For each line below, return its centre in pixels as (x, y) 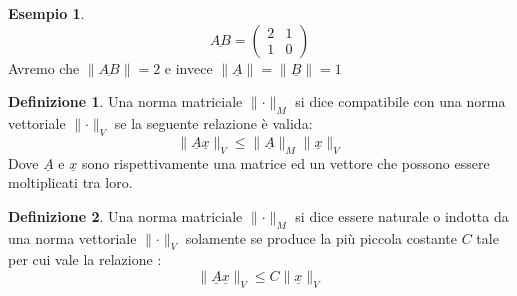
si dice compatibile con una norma (400, 101)
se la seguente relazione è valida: (213, 122)
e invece (188, 67)
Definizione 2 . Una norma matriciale (125, 215)
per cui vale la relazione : (85, 259)
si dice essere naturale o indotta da (402, 215)
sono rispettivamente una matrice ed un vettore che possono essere (285, 162)
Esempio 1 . (46, 13)
